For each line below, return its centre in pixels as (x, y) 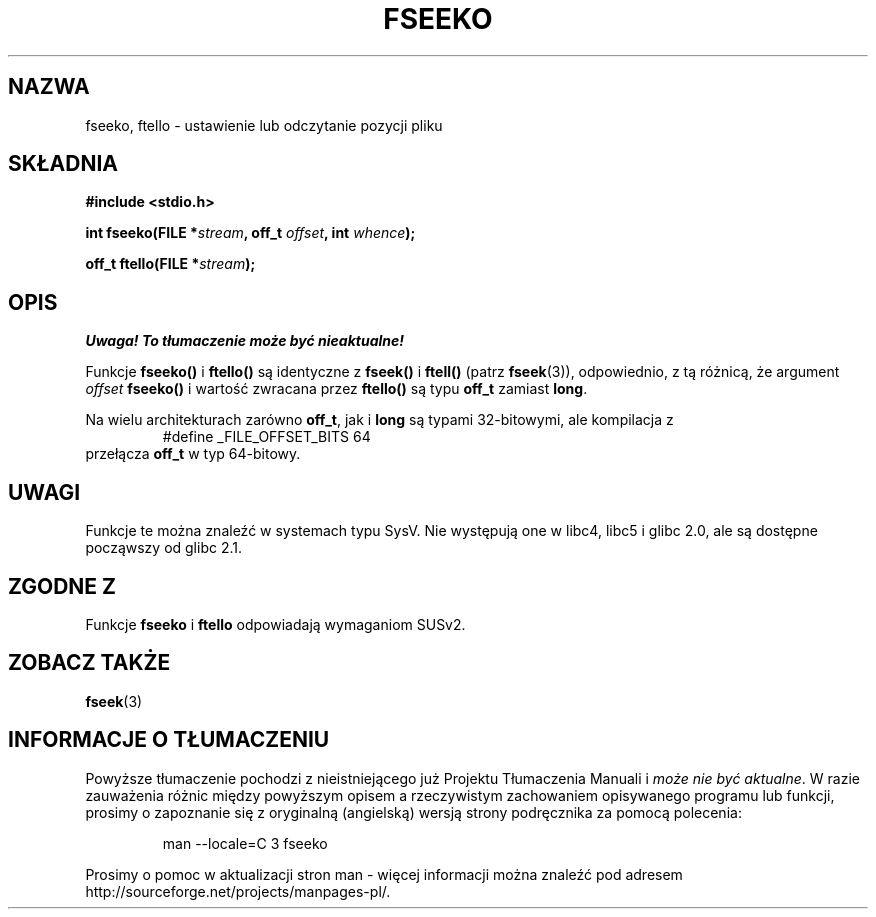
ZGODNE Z (62, 586)
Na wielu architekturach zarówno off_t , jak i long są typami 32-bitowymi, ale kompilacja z (379, 420)
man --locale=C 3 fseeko (245, 843)
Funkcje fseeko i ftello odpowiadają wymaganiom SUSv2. (275, 624)
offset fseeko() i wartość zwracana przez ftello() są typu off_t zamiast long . (336, 389)
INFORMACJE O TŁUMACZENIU (169, 740)
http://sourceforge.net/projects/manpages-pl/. (238, 891)
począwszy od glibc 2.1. (163, 548)
